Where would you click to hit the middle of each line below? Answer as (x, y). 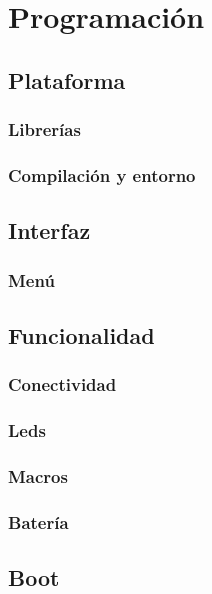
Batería (38, 521)
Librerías (44, 129)
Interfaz (49, 230)
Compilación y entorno (102, 174)
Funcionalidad (81, 334)
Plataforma (67, 79)
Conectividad (62, 384)
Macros (38, 475)
